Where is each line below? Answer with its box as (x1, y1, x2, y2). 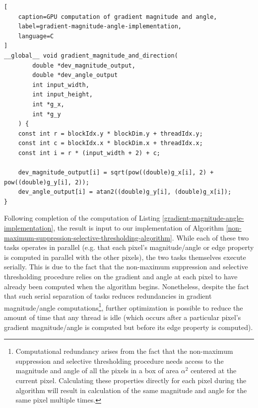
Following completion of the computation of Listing (4, 213, 160, 223)
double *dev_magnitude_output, (32, 62, 135, 69)
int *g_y (32, 110, 61, 118)
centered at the (191, 365, 237, 376)
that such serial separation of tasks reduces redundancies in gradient (4, 291, 212, 301)
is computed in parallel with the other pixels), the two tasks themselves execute (4, 251, 246, 262)
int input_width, (32, 81, 89, 88)
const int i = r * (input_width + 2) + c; (18, 149, 160, 157)
